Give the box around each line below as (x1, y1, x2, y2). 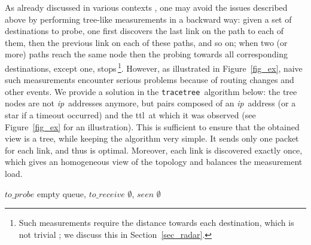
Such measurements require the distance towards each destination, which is (19, 216, 294, 229)
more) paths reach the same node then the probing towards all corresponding (5, 48, 288, 60)
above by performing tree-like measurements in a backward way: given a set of (5, 13, 292, 25)
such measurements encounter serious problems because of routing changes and (5, 73, 294, 86)
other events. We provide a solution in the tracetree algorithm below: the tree (5, 85, 297, 97)
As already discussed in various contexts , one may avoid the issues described (5, 1, 288, 13)
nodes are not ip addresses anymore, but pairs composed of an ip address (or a (5, 97, 296, 109)
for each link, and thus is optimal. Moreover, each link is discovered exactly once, (5, 143, 303, 156)
